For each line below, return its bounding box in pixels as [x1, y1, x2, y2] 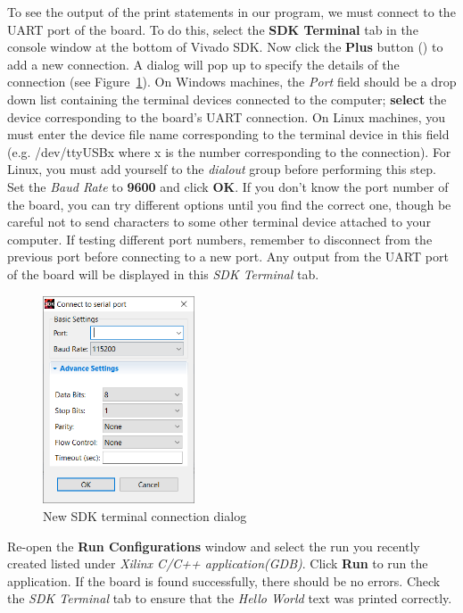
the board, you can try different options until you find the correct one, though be [7, 195, 451, 213]
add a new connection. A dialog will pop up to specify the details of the [7, 54, 400, 73]
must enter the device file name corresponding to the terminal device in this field [7, 125, 450, 144]
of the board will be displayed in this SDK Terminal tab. [7, 264, 319, 283]
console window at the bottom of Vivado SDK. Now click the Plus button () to [7, 37, 443, 56]
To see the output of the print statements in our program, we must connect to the [7, 3, 456, 21]
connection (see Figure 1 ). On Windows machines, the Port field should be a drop [7, 72, 457, 91]
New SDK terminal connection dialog [43, 507, 247, 526]
